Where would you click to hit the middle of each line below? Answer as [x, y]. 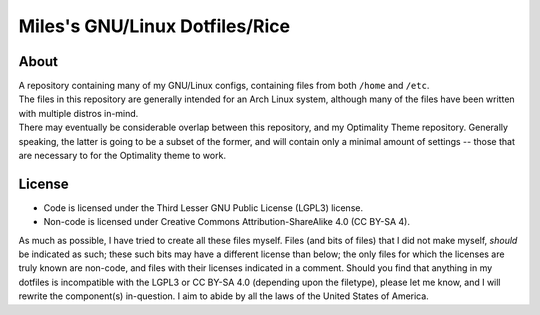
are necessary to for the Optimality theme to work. [122, 156]
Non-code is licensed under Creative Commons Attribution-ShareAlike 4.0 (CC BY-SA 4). [226, 222]
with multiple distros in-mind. [78, 113]
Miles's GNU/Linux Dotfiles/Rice [154, 26]
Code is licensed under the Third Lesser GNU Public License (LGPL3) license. [203, 207]
